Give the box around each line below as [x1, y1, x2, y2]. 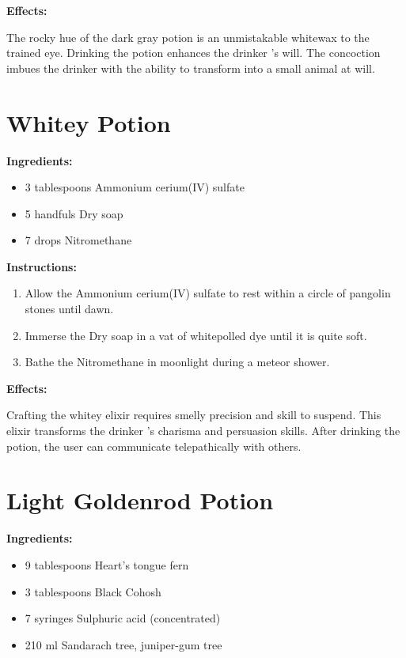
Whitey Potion [6, 106, 171, 138]
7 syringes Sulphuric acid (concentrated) [25, 610, 221, 626]
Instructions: [6, 258, 77, 274]
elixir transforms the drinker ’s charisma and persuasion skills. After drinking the [6, 422, 400, 439]
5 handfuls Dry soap [25, 205, 123, 221]
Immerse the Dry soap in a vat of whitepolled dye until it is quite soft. [25, 327, 367, 343]
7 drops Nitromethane [25, 232, 132, 248]
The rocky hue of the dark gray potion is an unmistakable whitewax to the [6, 28, 370, 45]
